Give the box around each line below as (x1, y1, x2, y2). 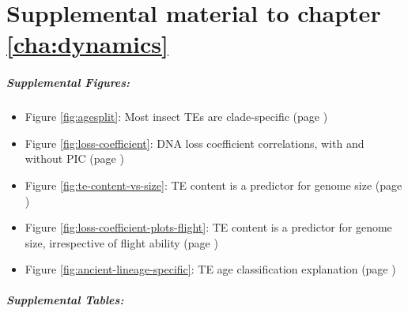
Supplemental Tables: (6, 292, 124, 308)
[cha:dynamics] (6, 28, 168, 60)
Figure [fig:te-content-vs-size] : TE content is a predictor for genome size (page (25, 176, 402, 193)
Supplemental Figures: (6, 74, 130, 91)
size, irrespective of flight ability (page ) (25, 234, 218, 251)
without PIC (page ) (25, 150, 124, 167)
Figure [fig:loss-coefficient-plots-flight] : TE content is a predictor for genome (25, 219, 392, 236)
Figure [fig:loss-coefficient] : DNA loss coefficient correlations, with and (25, 134, 365, 151)
